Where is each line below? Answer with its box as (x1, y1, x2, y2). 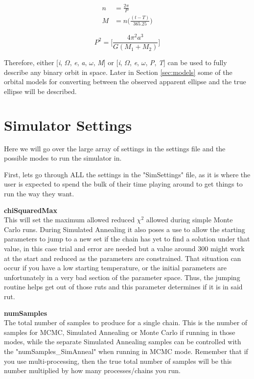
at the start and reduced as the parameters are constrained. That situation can (4, 253, 241, 263)
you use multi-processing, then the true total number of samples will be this (4, 355, 232, 366)
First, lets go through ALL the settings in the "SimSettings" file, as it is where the (4, 169, 251, 179)
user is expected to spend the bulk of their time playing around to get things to (4, 179, 243, 189)
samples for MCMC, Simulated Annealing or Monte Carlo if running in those (4, 327, 235, 337)
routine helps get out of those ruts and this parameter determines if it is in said (4, 282, 243, 292)
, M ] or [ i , (93, 57, 122, 68)
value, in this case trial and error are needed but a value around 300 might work (4, 243, 245, 254)
